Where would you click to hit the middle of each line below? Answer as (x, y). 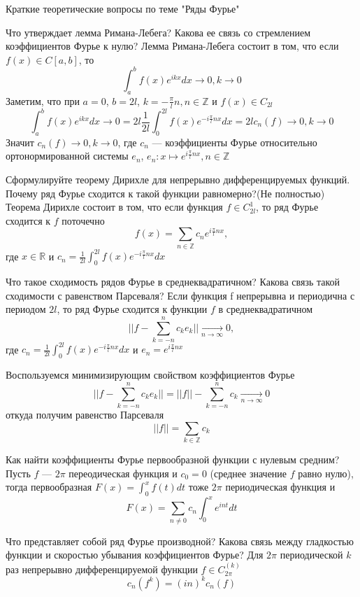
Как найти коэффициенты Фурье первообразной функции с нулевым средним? (173, 459)
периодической (311, 555)
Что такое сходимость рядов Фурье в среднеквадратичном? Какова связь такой (173, 282)
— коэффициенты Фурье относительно (235, 142)
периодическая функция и (280, 487)
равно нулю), (326, 473)
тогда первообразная (49, 487)
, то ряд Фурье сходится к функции (132, 309)
